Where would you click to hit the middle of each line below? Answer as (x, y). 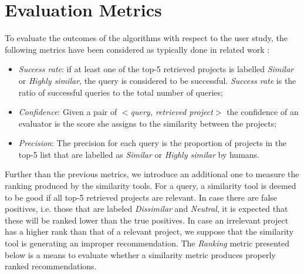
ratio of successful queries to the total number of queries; (121, 92)
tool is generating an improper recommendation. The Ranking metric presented (147, 243)
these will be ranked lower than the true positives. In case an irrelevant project (147, 220)
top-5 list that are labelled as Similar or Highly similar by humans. (139, 154)
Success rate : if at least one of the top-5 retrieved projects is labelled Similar (156, 69)
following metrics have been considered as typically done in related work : (137, 49)
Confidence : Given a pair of (68, 112)
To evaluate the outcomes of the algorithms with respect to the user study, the (146, 38)
